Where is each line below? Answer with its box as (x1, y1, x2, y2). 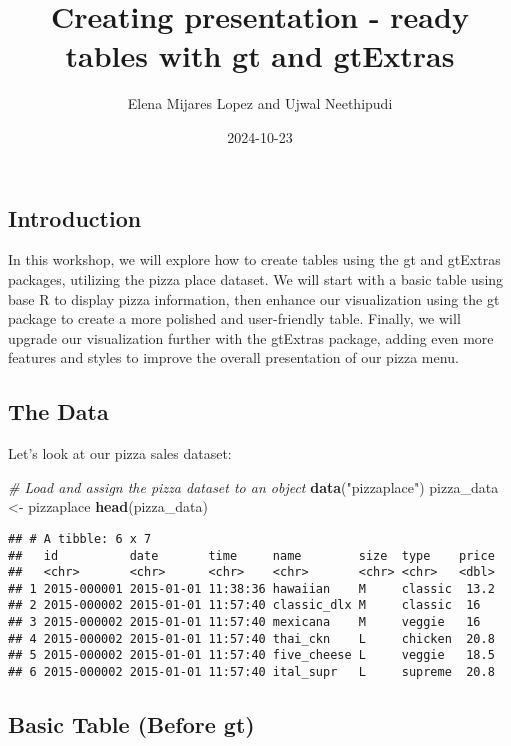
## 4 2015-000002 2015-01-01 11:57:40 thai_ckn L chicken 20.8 (8, 631, 495, 646)
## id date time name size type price (8, 548, 495, 563)
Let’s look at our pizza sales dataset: (8, 443, 232, 464)
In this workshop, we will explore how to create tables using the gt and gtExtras (8, 249, 501, 270)
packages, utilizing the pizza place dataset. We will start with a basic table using (8, 268, 504, 289)
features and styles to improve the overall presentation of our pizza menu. (8, 347, 459, 368)
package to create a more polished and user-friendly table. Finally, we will (8, 308, 461, 329)
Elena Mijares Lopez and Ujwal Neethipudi (127, 93, 393, 114)
